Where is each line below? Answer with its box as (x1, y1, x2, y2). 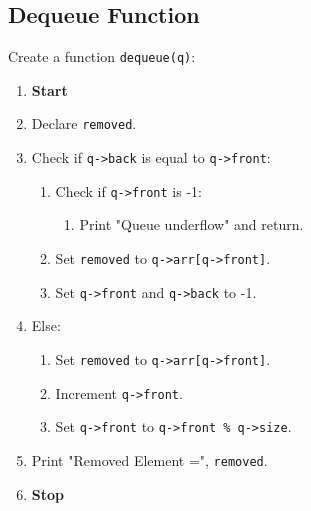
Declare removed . (31, 113, 137, 134)
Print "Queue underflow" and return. (79, 214, 304, 235)
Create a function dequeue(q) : (8, 46, 196, 67)
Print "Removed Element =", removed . (31, 449, 268, 470)
